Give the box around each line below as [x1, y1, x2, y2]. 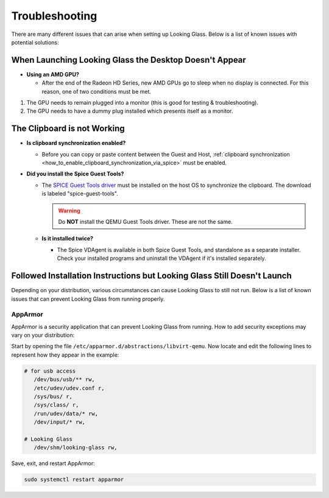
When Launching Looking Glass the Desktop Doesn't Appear [11, 55, 246, 65]
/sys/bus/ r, [34, 393, 73, 400]
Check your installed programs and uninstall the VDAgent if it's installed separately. [57, 254, 266, 262]
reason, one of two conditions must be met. [41, 88, 152, 95]
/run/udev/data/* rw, [34, 410, 99, 417]
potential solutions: [11, 38, 59, 46]
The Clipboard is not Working [11, 124, 125, 134]
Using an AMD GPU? [26, 71, 79, 78]
